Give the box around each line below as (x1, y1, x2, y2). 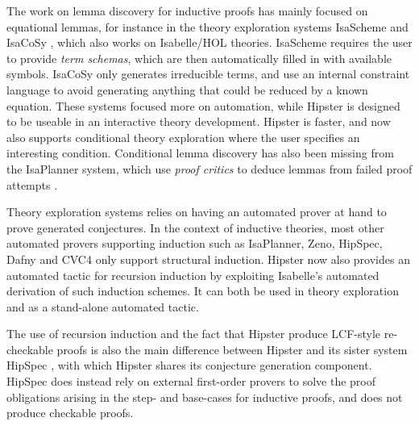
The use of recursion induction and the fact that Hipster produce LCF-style (6, 325, 381, 342)
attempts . (6, 176, 58, 193)
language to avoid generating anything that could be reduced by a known (6, 81, 368, 98)
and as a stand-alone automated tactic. (6, 298, 199, 315)
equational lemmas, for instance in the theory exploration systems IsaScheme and (6, 18, 409, 35)
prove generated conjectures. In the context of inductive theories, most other (6, 219, 384, 236)
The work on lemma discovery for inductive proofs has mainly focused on (6, 2, 368, 19)
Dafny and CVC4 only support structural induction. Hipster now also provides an (6, 250, 410, 267)
